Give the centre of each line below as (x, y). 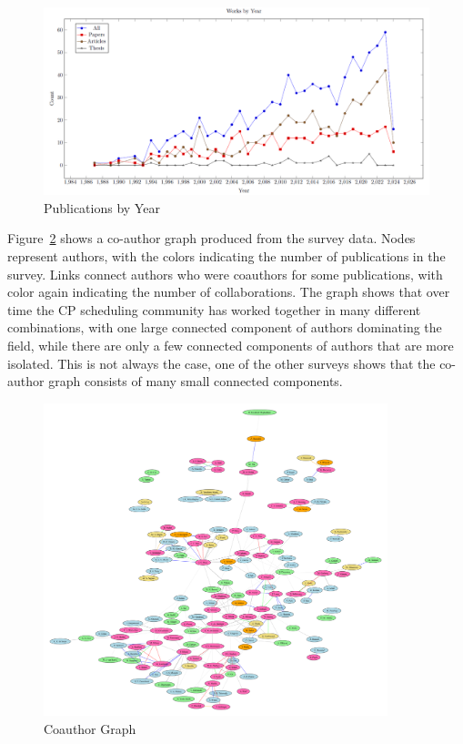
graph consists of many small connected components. (196, 381)
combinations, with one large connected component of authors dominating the (225, 327)
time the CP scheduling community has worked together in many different (214, 309)
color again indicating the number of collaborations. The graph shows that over (229, 292)
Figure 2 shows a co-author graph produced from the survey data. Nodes (211, 238)
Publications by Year (102, 207)
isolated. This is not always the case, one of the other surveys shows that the (221, 363)
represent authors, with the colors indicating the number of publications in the (226, 255)
